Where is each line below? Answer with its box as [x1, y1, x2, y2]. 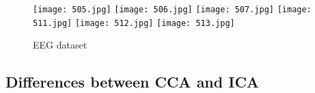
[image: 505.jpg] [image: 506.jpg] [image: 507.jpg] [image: [33, 5, 312, 14]
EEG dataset [33, 38, 87, 52]
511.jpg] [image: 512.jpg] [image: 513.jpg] [33, 18, 235, 28]
